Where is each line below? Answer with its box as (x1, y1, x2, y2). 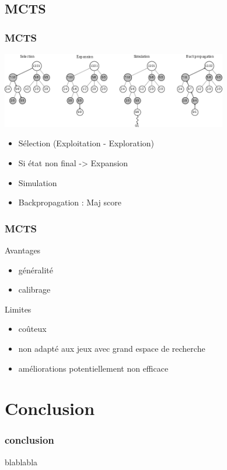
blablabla (5, 455, 38, 468)
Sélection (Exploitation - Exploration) (18, 137, 155, 149)
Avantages (5, 243, 41, 256)
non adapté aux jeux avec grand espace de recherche (18, 342, 205, 354)
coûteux (18, 323, 47, 335)
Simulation (18, 176, 57, 188)
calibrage (18, 283, 51, 296)
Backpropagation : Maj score (18, 196, 121, 208)
